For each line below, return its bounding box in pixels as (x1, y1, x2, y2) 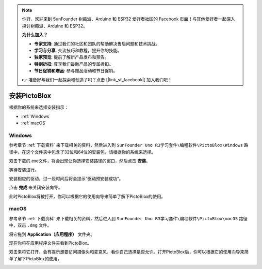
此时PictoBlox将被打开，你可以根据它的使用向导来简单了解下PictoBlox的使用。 (9, 194, 165, 199)
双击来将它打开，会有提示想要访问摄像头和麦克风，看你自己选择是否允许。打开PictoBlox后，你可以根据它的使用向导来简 (9, 249, 249, 255)
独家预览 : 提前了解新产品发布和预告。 (34, 54, 109, 60)
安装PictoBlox (9, 92, 51, 100)
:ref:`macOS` (21, 120, 47, 126)
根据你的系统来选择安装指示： (9, 105, 69, 110)
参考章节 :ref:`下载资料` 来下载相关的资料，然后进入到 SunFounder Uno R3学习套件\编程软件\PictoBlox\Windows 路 (9, 142, 248, 148)
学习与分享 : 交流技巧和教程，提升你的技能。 (34, 47, 122, 53)
